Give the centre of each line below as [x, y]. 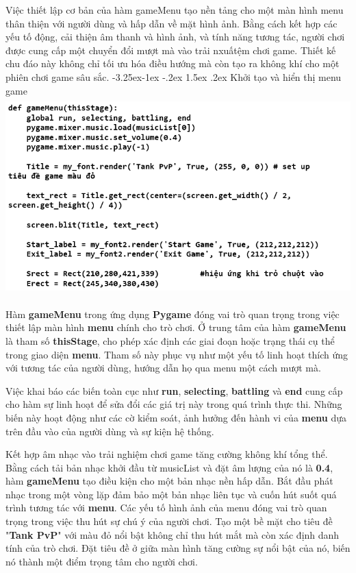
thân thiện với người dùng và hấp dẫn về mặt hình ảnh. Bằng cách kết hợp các [171, 23]
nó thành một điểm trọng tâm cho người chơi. [102, 561]
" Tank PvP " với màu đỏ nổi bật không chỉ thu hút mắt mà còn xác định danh [173, 534]
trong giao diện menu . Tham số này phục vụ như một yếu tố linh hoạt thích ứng [177, 354]
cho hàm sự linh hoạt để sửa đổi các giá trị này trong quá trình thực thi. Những [174, 404]
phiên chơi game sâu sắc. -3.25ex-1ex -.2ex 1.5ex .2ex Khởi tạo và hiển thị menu [174, 76]
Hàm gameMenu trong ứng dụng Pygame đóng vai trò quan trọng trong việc [173, 314]
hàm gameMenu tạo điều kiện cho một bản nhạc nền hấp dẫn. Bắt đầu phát [169, 481]
